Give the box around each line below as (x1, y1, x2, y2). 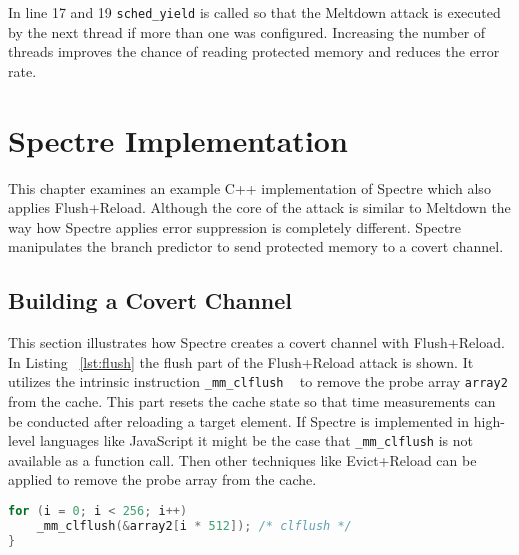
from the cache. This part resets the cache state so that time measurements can (8, 390, 496, 411)
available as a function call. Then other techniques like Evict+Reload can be (8, 449, 477, 470)
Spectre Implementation (8, 119, 348, 160)
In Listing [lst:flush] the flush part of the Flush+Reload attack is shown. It (8, 351, 474, 372)
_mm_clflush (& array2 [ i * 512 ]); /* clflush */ (36, 518, 352, 533)
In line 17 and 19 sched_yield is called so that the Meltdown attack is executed (8, 2, 501, 22)
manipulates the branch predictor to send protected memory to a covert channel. (8, 236, 504, 257)
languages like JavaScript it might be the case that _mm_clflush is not (39, 430, 473, 451)
